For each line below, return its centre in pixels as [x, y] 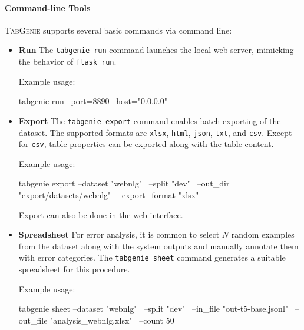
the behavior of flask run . [67, 61]
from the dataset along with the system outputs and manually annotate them [158, 246]
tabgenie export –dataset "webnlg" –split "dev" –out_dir [124, 183]
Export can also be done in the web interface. [101, 214]
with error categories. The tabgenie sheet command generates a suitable [152, 257]
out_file [33, 320]
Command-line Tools [48, 7]
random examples [263, 234]
